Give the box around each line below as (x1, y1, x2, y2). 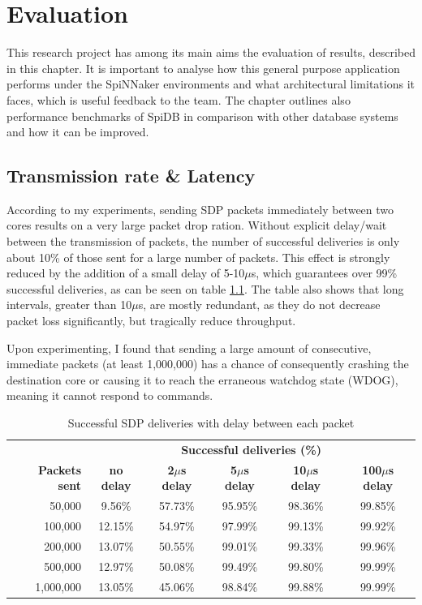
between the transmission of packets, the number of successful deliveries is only (6, 233, 400, 250)
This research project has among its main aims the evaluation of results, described (6, 44, 416, 61)
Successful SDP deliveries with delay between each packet (67, 414, 355, 431)
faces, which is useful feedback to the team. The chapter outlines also (6, 91, 351, 108)
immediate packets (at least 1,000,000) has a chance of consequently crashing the (6, 355, 409, 372)
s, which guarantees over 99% (251, 264, 398, 281)
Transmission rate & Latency (6, 163, 256, 188)
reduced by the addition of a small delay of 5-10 (6, 264, 245, 281)
